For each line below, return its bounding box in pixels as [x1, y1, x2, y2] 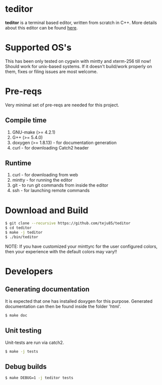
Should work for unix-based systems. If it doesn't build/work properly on [5, 63, 152, 69]
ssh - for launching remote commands [12, 188, 90, 193]
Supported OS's [5, 42, 72, 53]
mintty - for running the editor [12, 177, 73, 183]
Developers [5, 266, 53, 277]
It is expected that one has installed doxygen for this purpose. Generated [5, 298, 153, 304]
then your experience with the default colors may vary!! [5, 248, 117, 254]
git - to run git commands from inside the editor [12, 182, 108, 188]
